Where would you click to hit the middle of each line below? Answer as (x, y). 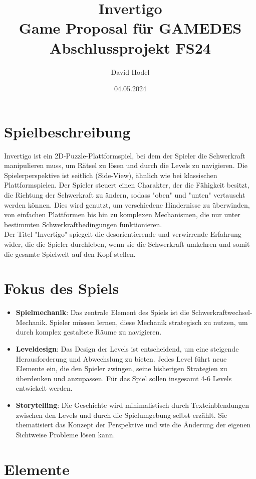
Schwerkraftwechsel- (222, 312)
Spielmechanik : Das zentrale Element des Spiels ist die (102, 312)
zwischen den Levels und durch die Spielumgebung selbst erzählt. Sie (121, 415)
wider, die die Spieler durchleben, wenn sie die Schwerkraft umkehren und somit (127, 244)
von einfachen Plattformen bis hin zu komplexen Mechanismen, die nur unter (122, 214)
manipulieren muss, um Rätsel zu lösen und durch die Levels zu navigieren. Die (126, 165)
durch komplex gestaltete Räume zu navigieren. (89, 332)
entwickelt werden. (44, 388)
